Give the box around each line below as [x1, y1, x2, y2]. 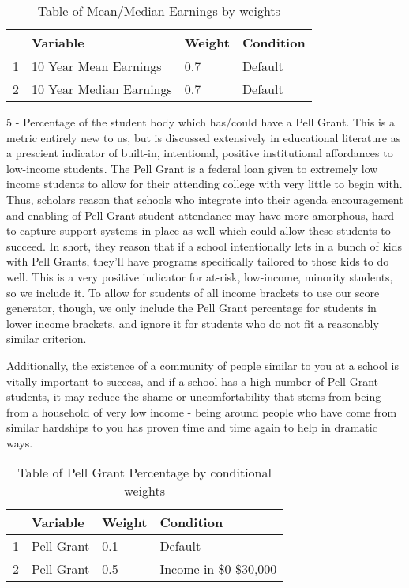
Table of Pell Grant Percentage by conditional [17, 463, 272, 482]
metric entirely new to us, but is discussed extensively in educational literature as [6, 129, 401, 145]
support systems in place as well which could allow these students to [59, 222, 391, 239]
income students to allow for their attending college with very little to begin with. [6, 175, 403, 192]
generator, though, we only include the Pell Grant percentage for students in [6, 300, 377, 316]
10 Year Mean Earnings [32, 57, 162, 75]
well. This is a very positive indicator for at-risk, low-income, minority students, [6, 268, 393, 285]
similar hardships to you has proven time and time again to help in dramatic [6, 419, 377, 435]
